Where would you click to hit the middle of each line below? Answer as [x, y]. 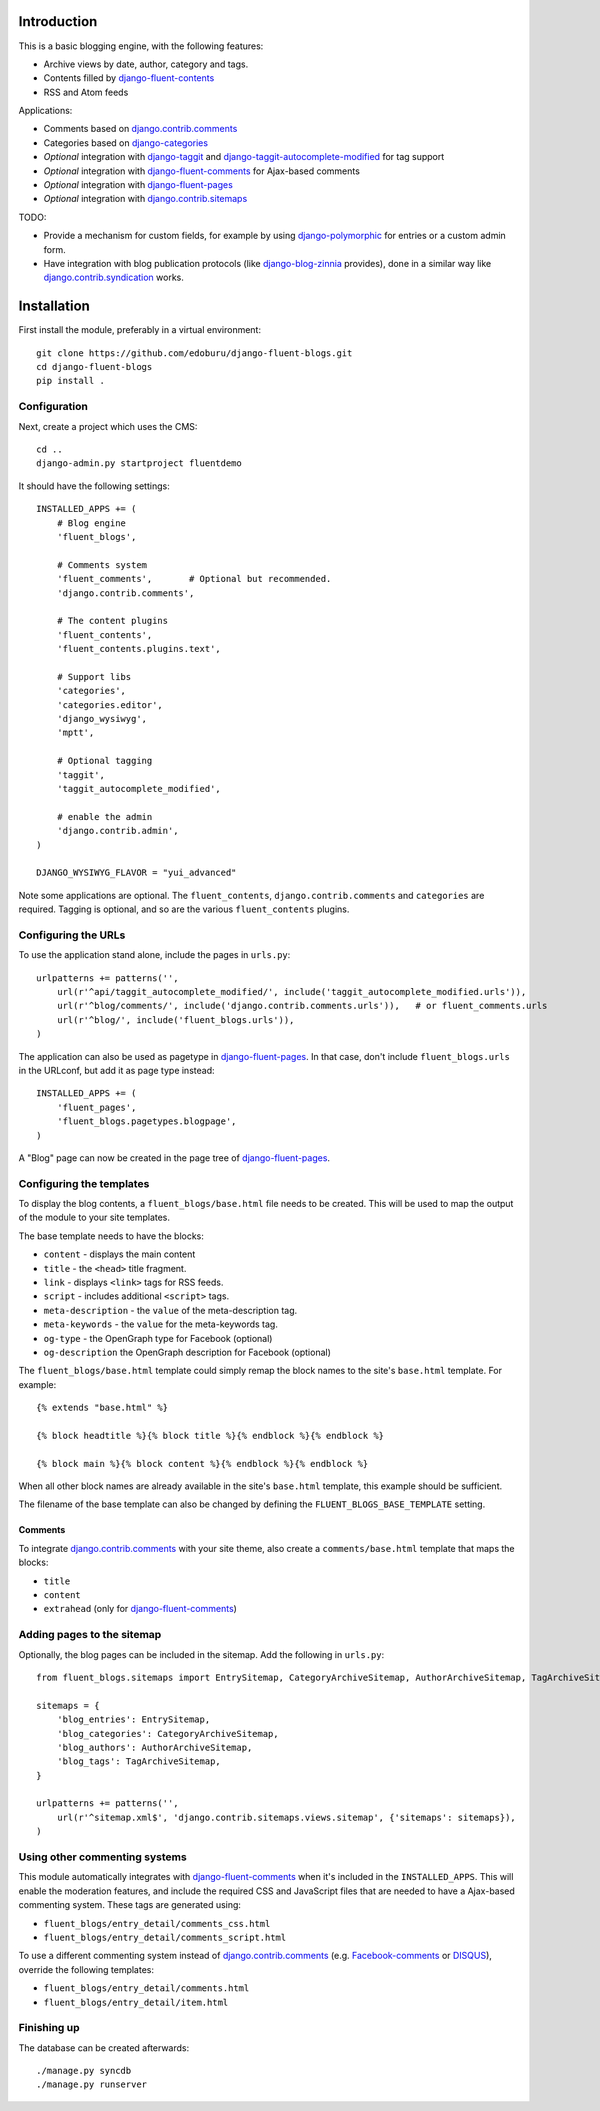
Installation [54, 306]
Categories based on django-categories [126, 142]
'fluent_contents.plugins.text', [139, 649]
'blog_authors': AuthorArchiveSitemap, [154, 1747]
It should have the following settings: [94, 486]
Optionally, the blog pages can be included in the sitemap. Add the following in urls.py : [201, 1654]
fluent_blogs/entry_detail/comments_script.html [165, 1937]
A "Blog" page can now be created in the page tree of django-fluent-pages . [174, 1157]
